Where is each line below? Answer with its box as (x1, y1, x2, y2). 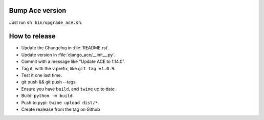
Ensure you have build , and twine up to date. (21, 86, 116, 92)
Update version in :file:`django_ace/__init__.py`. (21, 52, 116, 58)
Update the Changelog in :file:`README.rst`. (21, 45, 110, 51)
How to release (9, 32, 56, 40)
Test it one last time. (21, 72, 62, 78)
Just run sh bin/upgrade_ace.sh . (9, 20, 83, 25)
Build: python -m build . (21, 93, 74, 99)
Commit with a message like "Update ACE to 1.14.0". (21, 59, 126, 64)
